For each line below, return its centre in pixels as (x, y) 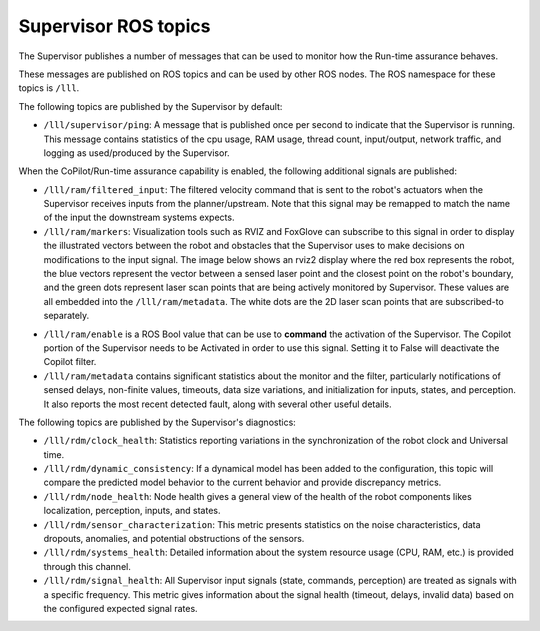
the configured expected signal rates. (121, 608)
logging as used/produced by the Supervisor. (136, 152)
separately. (66, 316)
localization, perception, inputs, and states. (132, 511)
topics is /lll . (49, 88)
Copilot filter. (70, 362)
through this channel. (87, 566)
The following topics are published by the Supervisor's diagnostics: (157, 422)
